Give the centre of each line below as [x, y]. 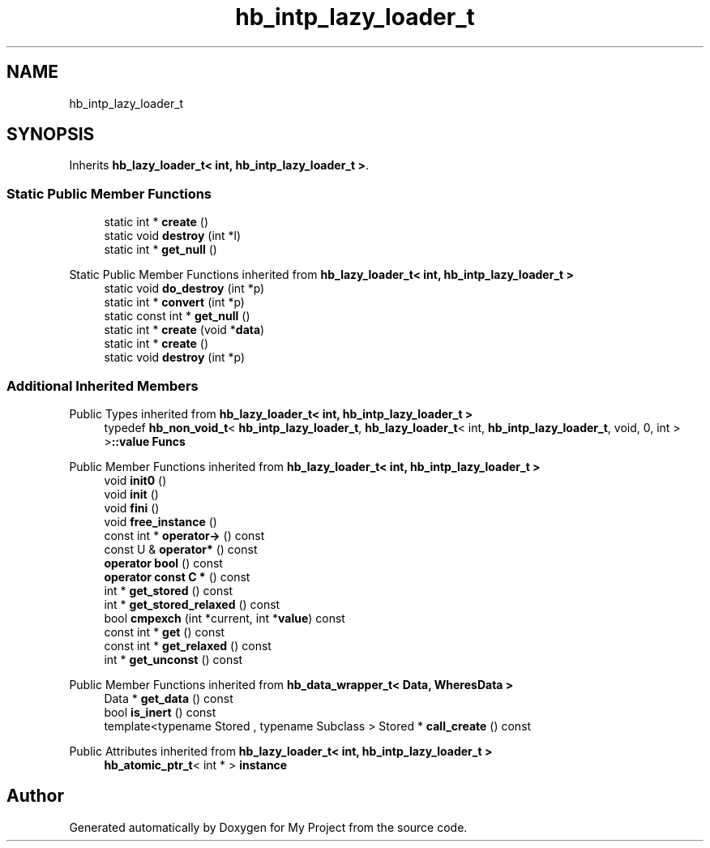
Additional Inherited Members [103, 385]
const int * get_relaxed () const [188, 645]
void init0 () [135, 480]
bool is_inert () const [160, 712]
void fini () [132, 508]
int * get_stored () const [169, 590]
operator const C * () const [177, 576]
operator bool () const [163, 563]
